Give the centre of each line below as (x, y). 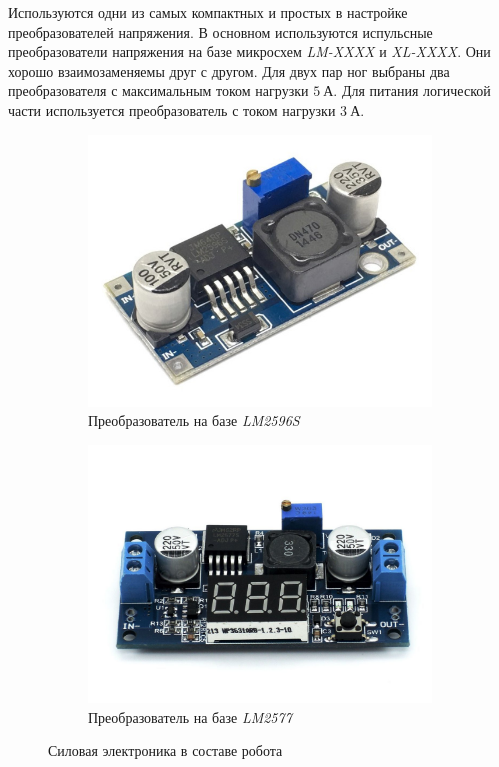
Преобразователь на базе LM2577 (190, 716)
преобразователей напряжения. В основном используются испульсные (220, 31)
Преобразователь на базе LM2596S (194, 420)
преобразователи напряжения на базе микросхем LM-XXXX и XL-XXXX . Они (249, 51)
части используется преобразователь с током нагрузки (172, 109)
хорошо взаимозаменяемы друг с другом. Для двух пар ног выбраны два (229, 70)
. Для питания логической (412, 90)
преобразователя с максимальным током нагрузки (158, 90)
